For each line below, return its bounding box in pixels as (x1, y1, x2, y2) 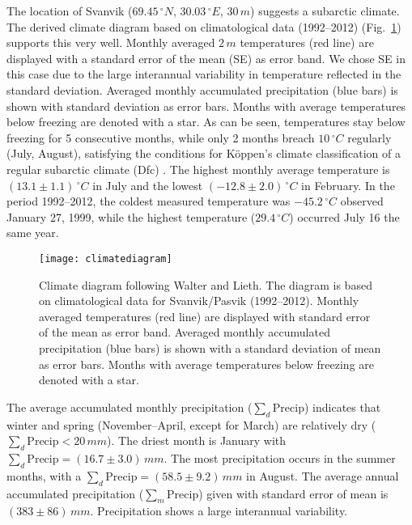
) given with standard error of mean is (198, 485, 389, 502)
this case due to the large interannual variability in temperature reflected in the (6, 66, 401, 83)
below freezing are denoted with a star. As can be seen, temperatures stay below (6, 113, 406, 130)
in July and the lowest (92, 176, 203, 193)
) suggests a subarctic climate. (250, 2, 400, 19)
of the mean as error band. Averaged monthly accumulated (39, 324, 330, 341)
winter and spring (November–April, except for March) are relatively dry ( (6, 416, 376, 433)
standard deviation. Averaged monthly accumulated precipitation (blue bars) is (6, 81, 398, 98)
